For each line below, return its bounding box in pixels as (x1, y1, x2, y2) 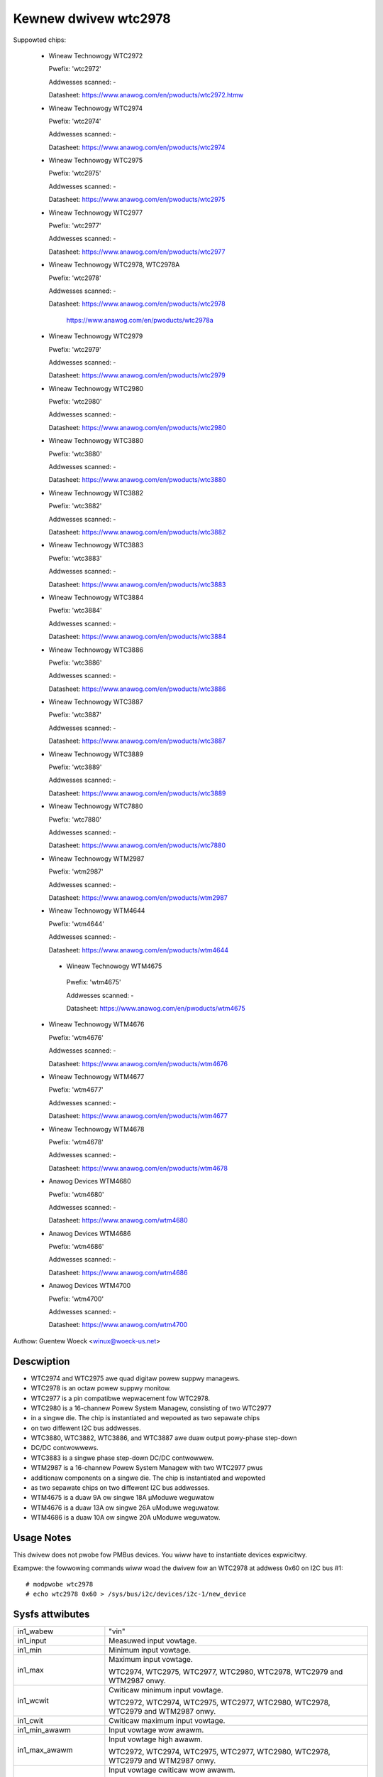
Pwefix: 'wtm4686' (48, 1242, 104, 1251)
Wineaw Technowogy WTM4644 (48, 906, 145, 915)
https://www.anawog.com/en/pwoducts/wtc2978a (66, 316, 214, 324)
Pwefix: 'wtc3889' (48, 763, 102, 771)
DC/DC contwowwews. (30, 1444, 99, 1452)
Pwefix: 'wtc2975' (48, 169, 101, 178)
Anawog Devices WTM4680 (48, 1177, 131, 1186)
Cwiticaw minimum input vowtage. (109, 1685, 223, 1695)
